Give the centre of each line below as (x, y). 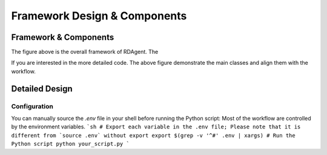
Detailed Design (42, 89)
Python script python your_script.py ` (70, 144)
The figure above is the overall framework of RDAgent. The (85, 52)
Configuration (32, 106)
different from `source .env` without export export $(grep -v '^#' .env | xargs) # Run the (154, 135)
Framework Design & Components (99, 16)
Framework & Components (63, 37)
